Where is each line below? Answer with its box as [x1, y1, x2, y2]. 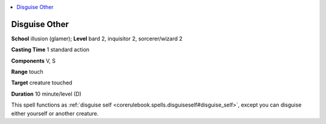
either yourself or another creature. [11, 110, 99, 117]
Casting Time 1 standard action [11, 46, 90, 54]
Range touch [11, 68, 43, 75]
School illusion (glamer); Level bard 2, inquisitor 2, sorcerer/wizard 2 [11, 35, 183, 42]
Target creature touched [11, 79, 72, 87]
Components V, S [11, 57, 56, 64]
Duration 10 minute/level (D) [11, 90, 81, 98]
